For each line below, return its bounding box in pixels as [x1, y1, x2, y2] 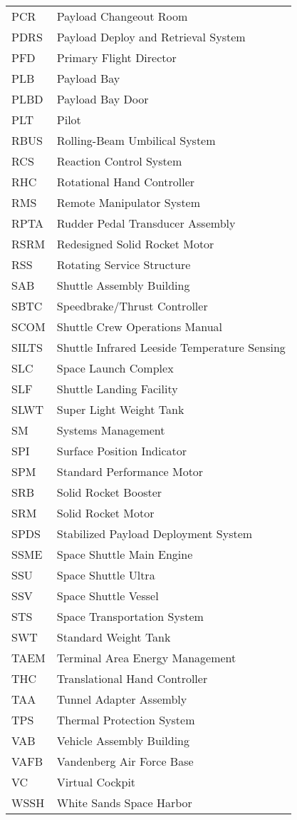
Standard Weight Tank [56, 629, 171, 645]
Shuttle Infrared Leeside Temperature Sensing [56, 339, 286, 355]
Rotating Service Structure [56, 256, 191, 273]
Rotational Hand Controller [56, 173, 195, 190]
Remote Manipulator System [56, 194, 201, 211]
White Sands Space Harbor [56, 794, 192, 811]
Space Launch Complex [56, 360, 174, 376]
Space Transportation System [56, 608, 204, 624]
